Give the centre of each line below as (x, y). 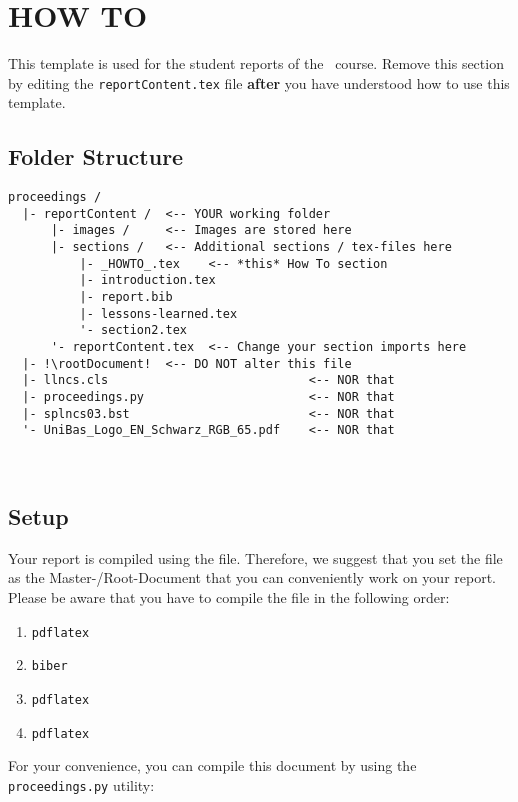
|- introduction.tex (147, 280)
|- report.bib (126, 297)
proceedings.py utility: (81, 784)
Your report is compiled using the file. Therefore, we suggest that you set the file (255, 557)
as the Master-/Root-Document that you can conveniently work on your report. (252, 577)
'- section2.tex (133, 330)
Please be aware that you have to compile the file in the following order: (229, 597)
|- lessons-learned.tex (158, 313)
